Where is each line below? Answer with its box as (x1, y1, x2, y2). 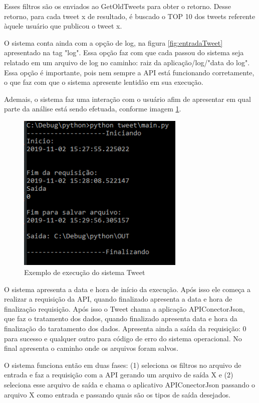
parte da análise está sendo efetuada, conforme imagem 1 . (4, 103, 181, 114)
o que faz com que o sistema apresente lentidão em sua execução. (4, 77, 203, 87)
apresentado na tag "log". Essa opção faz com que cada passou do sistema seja (4, 47, 244, 58)
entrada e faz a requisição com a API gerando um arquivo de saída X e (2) (4, 369, 233, 380)
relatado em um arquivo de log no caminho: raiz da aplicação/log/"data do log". (4, 57, 250, 67)
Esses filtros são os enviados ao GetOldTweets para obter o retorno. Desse (4, 1, 231, 11)
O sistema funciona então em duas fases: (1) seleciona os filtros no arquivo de (4, 359, 241, 370)
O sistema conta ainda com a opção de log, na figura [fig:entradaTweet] (4, 37, 223, 48)
